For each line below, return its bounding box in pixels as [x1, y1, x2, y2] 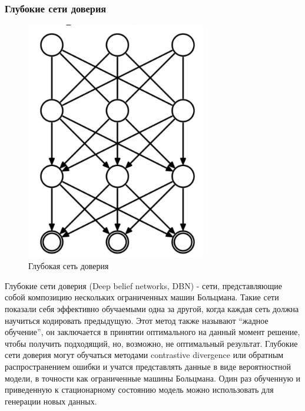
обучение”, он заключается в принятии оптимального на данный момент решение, [5, 326, 300, 338]
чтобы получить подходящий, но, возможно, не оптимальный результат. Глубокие [5, 337, 298, 349]
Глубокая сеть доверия [28, 260, 109, 272]
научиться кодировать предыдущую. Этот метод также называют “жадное [5, 314, 268, 326]
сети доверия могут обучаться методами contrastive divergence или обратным [5, 349, 284, 361]
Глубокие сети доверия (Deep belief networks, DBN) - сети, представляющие [5, 279, 283, 291]
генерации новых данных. [5, 395, 97, 407]
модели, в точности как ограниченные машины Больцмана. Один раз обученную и [5, 372, 301, 384]
